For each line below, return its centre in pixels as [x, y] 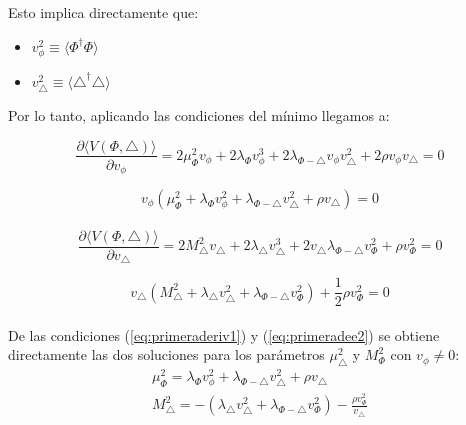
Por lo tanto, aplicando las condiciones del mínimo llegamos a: [199, 114]
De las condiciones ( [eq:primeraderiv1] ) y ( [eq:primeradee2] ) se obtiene [224, 334]
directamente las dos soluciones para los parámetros [166, 354]
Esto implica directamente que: [103, 12]
